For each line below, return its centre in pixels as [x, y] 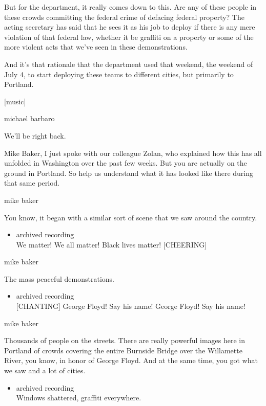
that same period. [32, 183]
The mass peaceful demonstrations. [59, 278]
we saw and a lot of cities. [45, 370]
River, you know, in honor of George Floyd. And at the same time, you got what [131, 360]
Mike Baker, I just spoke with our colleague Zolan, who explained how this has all [133, 153]
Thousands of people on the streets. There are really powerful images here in [125, 340]
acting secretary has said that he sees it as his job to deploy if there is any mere [130, 27]
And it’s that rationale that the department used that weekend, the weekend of [129, 64]
